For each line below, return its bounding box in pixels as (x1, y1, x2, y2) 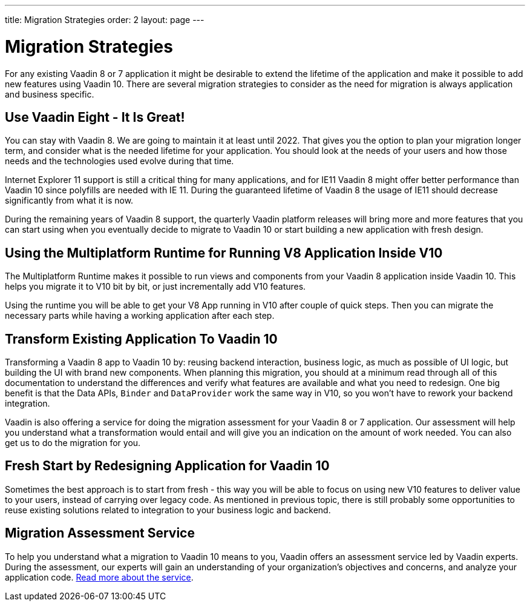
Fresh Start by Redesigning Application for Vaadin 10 (5, 458, 330, 474)
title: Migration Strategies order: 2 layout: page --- (5, 15, 204, 25)
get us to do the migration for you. (5, 438, 141, 448)
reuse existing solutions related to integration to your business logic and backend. (5, 504, 331, 515)
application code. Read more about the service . (5, 571, 194, 582)
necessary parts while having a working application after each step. (5, 310, 275, 321)
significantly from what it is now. (5, 195, 134, 206)
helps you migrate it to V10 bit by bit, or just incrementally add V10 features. (5, 281, 306, 292)
